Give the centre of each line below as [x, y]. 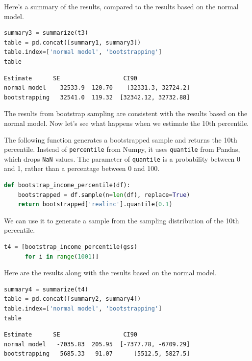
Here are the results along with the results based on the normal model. [110, 273]
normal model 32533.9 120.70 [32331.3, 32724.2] [97, 88]
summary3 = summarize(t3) [46, 33]
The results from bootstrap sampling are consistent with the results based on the [126, 113]
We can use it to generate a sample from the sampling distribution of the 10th [122, 220]
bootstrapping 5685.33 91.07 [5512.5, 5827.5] [97, 354]
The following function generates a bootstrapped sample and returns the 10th [121, 139]
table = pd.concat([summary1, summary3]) [73, 42]
